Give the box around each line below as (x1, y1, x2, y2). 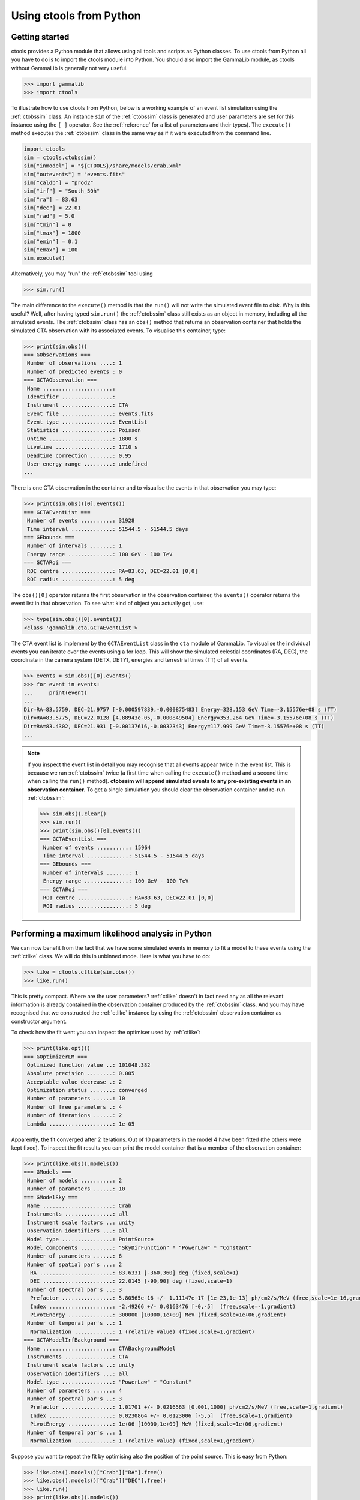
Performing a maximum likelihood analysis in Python (11, 928, 212, 938)
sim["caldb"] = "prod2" (23, 179, 94, 186)
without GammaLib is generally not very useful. (11, 64, 128, 71)
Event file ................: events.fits (27, 410, 154, 417)
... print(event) (23, 689, 88, 696)
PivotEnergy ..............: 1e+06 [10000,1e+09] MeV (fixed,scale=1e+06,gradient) (30, 1421, 283, 1427)
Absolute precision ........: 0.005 (27, 1070, 135, 1077)
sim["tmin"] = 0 (23, 221, 72, 228)
